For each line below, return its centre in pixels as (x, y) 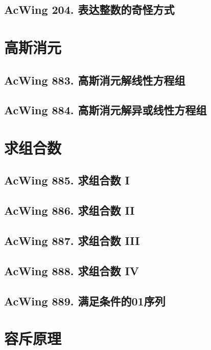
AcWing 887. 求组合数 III (72, 241)
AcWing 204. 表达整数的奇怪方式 (89, 9)
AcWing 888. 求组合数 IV (72, 270)
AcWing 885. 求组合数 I (67, 180)
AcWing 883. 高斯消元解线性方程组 (95, 80)
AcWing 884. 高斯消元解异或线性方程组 (105, 110)
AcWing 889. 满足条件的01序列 (85, 301)
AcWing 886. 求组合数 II (69, 210)
